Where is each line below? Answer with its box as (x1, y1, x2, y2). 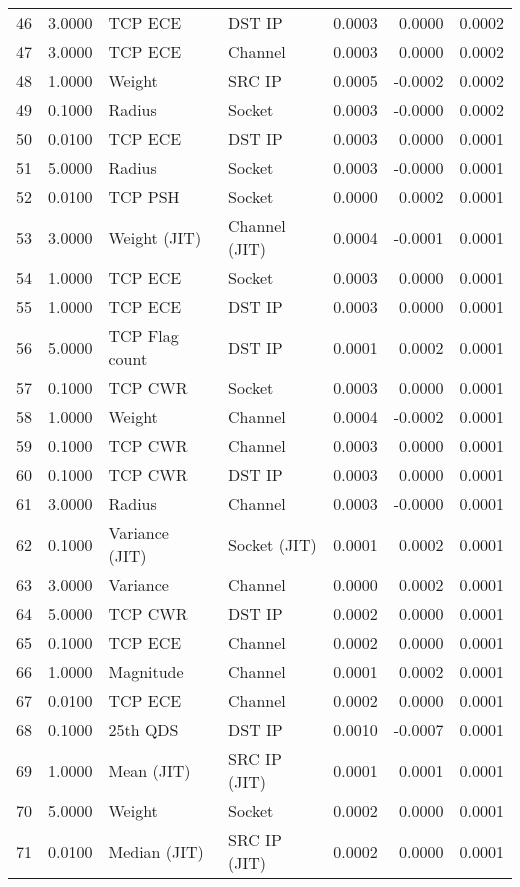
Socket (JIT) (228, 532, 317, 556)
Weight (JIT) (108, 225, 202, 249)
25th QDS (108, 718, 179, 741)
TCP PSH (108, 185, 180, 208)
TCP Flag (108, 324, 179, 347)
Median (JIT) (108, 839, 204, 863)
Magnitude (108, 660, 184, 683)
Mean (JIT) (108, 758, 191, 782)
